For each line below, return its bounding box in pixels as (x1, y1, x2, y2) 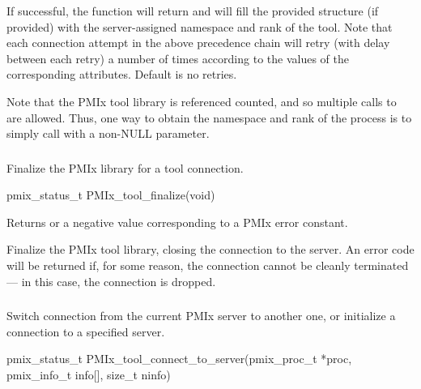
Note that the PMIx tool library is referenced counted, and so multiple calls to (6, 92, 397, 109)
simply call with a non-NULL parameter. (6, 125, 210, 142)
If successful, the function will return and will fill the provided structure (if (6, 2, 379, 19)
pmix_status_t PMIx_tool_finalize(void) (6, 186, 215, 203)
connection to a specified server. (6, 323, 165, 340)
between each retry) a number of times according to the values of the (6, 49, 349, 66)
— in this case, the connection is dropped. (6, 272, 216, 289)
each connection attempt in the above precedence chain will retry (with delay (6, 34, 390, 51)
